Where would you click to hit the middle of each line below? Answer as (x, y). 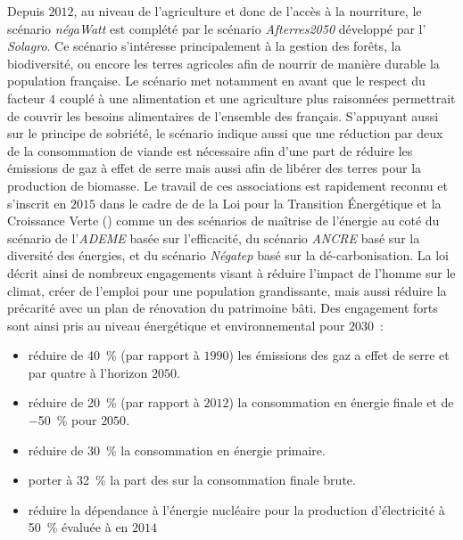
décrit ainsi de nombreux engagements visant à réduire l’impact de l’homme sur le (231, 272)
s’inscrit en (37, 203)
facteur (26, 98)
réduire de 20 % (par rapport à (114, 402)
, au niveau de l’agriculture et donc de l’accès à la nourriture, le (248, 11)
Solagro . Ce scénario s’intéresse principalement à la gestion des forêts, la (204, 46)
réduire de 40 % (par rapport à (114, 355)
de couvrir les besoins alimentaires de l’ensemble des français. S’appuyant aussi (223, 115)
